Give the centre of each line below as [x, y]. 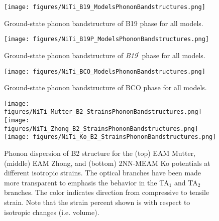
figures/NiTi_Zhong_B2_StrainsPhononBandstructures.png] [101, 129]
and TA [186, 182]
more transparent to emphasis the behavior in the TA [87, 182]
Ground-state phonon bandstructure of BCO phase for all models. [105, 87]
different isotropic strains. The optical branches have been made [103, 173]
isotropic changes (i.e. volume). [52, 212]
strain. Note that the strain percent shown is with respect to [97, 202]
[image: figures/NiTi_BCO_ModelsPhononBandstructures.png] [105, 71]
